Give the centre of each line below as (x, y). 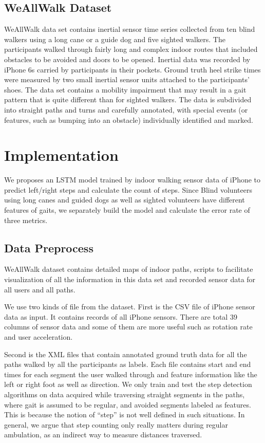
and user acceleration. (39, 337)
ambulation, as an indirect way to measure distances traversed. (103, 435)
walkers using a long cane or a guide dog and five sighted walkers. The (115, 39)
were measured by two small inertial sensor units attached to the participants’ (127, 79)
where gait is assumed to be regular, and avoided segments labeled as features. (128, 404)
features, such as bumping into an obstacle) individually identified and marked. (129, 119)
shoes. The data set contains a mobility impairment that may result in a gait (125, 89)
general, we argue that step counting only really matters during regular (116, 424)
